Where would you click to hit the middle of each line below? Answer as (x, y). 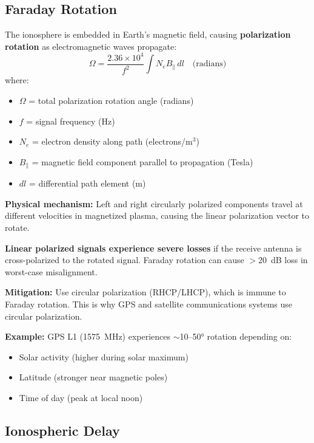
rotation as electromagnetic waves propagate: (91, 46)
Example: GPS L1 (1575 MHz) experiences (88, 336)
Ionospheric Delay (62, 430)
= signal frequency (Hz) (71, 121)
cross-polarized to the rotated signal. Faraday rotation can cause (125, 260)
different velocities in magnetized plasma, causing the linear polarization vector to (157, 215)
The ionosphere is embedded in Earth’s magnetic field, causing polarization (148, 34)
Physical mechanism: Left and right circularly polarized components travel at (154, 203)
